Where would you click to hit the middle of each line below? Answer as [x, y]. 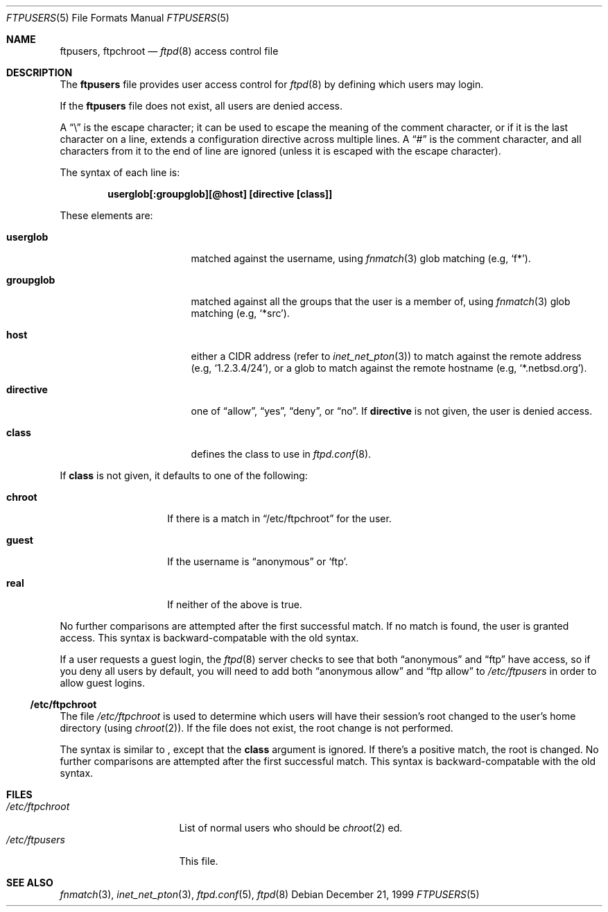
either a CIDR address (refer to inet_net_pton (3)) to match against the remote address [386, 356]
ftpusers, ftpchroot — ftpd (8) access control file [169, 51]
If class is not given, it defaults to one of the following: [184, 475]
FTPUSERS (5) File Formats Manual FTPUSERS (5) [118, 18]
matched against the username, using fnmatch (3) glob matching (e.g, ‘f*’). [361, 258]
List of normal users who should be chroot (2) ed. [291, 828]
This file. [199, 861]
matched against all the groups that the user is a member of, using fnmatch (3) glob [381, 301]
